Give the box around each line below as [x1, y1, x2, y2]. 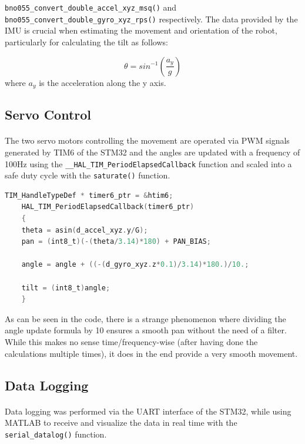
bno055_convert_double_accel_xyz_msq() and [5, 1, 177, 13]
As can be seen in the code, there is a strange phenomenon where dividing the [5, 312, 286, 324]
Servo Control [5, 105, 92, 124]
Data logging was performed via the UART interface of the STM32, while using [5, 405, 291, 417]
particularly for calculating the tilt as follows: [5, 35, 168, 48]
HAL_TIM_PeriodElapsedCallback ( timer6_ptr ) [21, 203, 195, 211]
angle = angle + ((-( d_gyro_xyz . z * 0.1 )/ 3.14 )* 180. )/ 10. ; [21, 260, 249, 269]
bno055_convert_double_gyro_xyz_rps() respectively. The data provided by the [5, 12, 298, 25]
